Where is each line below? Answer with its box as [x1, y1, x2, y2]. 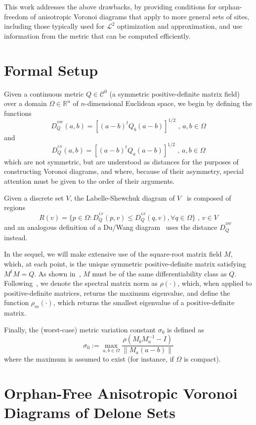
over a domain [4, 98, 47, 108]
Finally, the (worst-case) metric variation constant [4, 324, 156, 334]
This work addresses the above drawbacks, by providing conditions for [4, 1, 216, 11]
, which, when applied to [177, 278, 252, 288]
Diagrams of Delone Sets [4, 402, 175, 423]
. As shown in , [34, 268, 81, 278]
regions [4, 202, 25, 212]
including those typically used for [4, 21, 105, 31]
